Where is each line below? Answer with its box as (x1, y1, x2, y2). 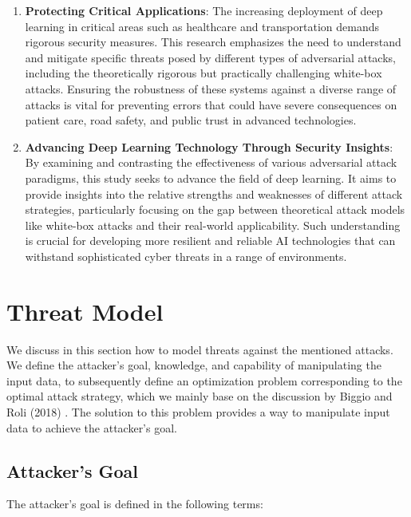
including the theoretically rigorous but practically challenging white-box (25, 65, 382, 81)
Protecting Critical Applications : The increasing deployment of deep (25, 2, 383, 18)
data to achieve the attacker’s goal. (6, 419, 177, 436)
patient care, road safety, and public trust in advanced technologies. (25, 112, 357, 128)
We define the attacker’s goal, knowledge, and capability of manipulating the (6, 357, 381, 373)
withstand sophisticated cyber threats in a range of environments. (25, 247, 347, 264)
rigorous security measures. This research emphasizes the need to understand (25, 34, 401, 50)
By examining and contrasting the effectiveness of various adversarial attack (25, 154, 397, 171)
